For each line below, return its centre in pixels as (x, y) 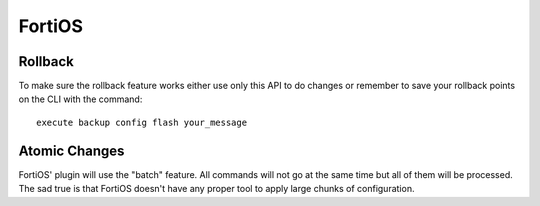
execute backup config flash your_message (142, 122)
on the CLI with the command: (80, 99)
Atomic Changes (71, 150)
